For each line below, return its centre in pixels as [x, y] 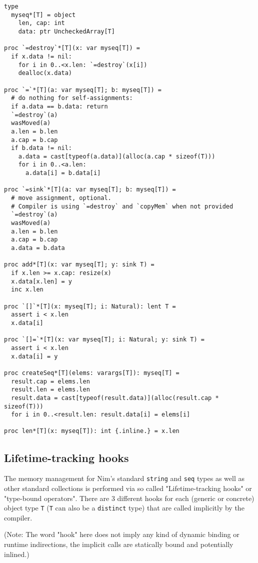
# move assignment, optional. [61, 198]
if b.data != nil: [42, 148]
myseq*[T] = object [43, 15]
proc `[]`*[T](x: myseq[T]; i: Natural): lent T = [90, 306]
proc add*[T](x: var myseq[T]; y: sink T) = [79, 265]
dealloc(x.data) [45, 73]
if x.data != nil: [42, 56]
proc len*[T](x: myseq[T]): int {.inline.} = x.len [92, 431]
